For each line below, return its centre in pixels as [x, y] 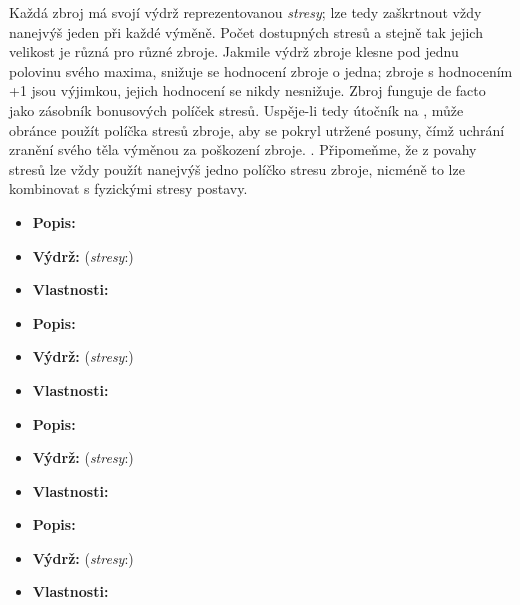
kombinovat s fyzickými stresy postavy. [128, 188]
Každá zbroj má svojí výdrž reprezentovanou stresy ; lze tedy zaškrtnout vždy [245, 12]
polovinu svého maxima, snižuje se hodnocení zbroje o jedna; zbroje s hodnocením [261, 70]
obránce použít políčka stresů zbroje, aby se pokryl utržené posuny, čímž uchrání [257, 129]
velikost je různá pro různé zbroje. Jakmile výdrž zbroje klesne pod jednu [234, 51]
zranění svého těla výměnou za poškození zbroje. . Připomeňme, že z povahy [243, 149]
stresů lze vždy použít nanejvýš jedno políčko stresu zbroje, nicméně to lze [237, 168]
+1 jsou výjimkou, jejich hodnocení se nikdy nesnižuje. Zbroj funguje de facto [247, 90]
